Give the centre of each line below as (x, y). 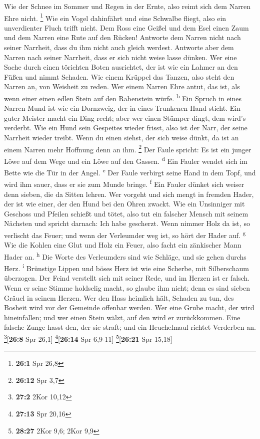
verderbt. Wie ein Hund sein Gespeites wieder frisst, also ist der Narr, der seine (126, 128)
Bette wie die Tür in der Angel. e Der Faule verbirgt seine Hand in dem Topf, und (130, 172)
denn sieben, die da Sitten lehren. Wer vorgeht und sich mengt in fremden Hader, (129, 194)
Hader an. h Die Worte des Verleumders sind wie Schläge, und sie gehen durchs (125, 256)
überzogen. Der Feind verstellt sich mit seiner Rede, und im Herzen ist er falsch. (127, 278)
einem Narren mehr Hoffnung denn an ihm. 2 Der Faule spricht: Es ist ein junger (128, 148)
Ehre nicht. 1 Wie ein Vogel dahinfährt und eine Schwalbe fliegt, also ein (115, 17)
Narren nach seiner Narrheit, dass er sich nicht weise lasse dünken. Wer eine (120, 57)
